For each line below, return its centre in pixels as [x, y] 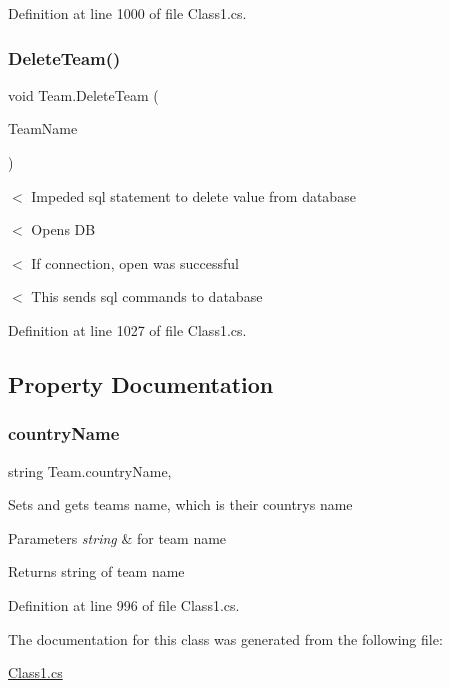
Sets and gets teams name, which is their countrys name [180, 504]
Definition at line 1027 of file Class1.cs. [127, 329]
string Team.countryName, [90, 470]
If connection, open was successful [135, 262]
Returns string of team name [96, 571]
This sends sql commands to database [147, 296]
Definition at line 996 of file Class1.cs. [124, 604]
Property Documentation [141, 383]
